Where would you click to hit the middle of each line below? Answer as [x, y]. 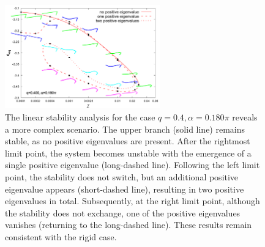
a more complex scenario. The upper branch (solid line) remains [125, 129]
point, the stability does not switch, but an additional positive [122, 176]
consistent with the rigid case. [61, 236]
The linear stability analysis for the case [80, 117]
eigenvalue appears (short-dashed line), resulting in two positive [125, 189]
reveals [245, 117]
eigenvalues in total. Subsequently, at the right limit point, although [132, 201]
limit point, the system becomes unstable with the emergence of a [128, 153]
